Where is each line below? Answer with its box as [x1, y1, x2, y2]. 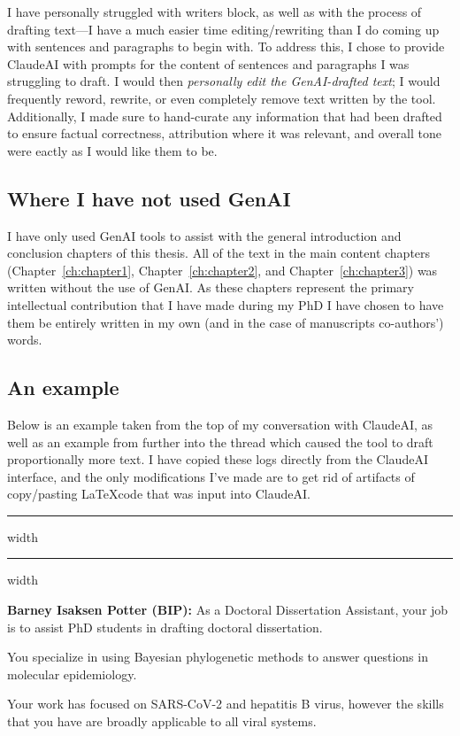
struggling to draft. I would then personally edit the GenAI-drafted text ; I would [7, 72, 441, 90]
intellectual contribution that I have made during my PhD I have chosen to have [7, 295, 444, 314]
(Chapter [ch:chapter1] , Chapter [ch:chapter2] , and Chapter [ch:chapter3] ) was [7, 260, 438, 279]
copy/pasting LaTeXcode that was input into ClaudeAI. [7, 484, 310, 503]
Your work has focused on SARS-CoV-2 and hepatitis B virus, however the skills [7, 694, 444, 713]
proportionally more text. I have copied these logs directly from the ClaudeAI [7, 450, 428, 469]
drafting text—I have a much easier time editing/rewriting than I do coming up [7, 19, 440, 38]
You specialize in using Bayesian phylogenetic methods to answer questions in [7, 647, 428, 666]
